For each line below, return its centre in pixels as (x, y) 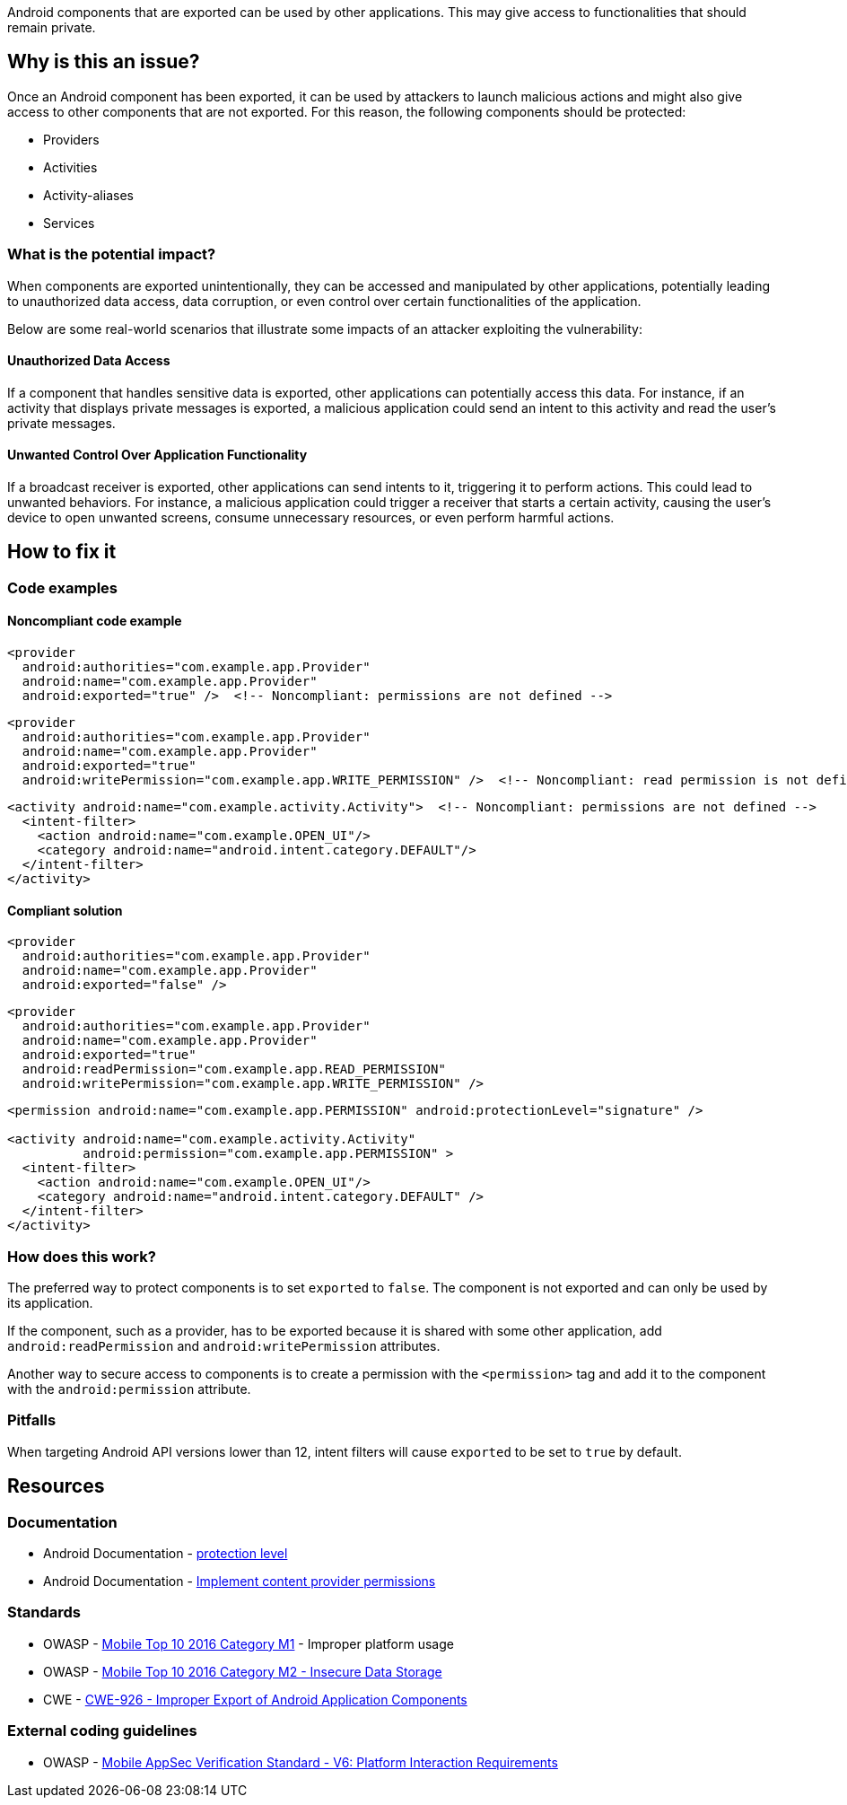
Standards (44, 1612)
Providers (71, 139)
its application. (50, 1303)
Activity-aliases (88, 195)
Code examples (63, 587)
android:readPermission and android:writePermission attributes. (224, 1346)
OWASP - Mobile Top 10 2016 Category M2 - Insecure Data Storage (243, 1671)
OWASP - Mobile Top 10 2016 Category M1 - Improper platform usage (249, 1643)
